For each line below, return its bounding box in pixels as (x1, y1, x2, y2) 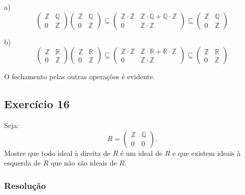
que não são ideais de (51, 157, 117, 168)
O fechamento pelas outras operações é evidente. (4, 71, 155, 82)
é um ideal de (120, 147, 163, 158)
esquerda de (4, 157, 41, 168)
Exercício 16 (4, 96, 70, 112)
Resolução (4, 179, 46, 191)
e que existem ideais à (172, 147, 241, 158)
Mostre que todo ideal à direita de (4, 147, 110, 158)
